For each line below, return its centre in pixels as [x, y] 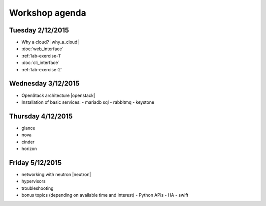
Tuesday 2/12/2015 [39, 30]
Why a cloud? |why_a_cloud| [50, 42]
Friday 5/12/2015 [35, 162]
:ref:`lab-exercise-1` [41, 56]
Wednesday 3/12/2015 [44, 84]
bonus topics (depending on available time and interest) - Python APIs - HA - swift [105, 195]
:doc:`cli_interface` [40, 63]
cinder [28, 142]
